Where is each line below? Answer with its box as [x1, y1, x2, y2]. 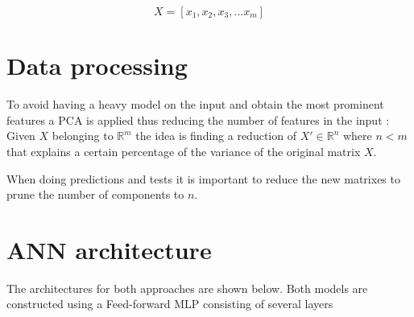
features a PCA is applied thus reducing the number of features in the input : [6, 111, 390, 128]
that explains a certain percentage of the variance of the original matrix [6, 142, 361, 159]
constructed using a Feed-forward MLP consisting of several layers [6, 295, 333, 312]
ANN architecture [6, 233, 212, 266]
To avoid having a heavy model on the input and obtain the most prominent [6, 96, 384, 113]
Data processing [6, 49, 188, 82]
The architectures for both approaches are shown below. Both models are [6, 279, 368, 296]
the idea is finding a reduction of [135, 127, 296, 144]
